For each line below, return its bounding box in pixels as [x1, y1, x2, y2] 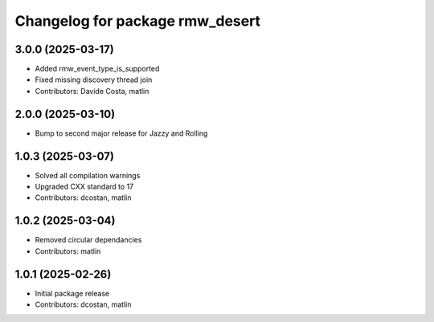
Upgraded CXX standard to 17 [35, 181, 134, 192]
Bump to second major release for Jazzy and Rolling [35, 128, 208, 138]
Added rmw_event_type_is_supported [35, 64, 160, 74]
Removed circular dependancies [35, 235, 142, 245]
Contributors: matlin [35, 246, 101, 256]
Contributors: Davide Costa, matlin [35, 86, 149, 96]
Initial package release [35, 288, 110, 298]
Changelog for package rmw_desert [14, 12, 261, 30]
